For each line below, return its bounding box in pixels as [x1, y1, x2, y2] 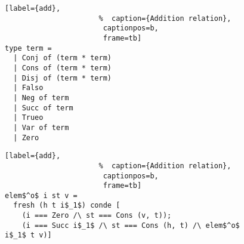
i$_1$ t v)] [5, 231, 52, 240]
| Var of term [13, 123, 69, 132]
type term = [5, 44, 52, 52]
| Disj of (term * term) [13, 73, 112, 82]
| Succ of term [13, 103, 73, 112]
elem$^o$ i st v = [5, 191, 78, 200]
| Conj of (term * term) [13, 54, 112, 63]
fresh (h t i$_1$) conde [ [13, 201, 121, 210]
